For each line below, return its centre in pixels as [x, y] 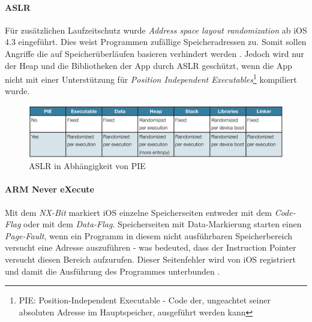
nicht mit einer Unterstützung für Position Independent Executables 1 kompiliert [151, 78]
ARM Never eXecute [49, 189]
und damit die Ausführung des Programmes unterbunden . [112, 271]
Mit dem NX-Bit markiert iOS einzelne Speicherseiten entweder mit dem [138, 212]
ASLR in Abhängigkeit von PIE [87, 166]
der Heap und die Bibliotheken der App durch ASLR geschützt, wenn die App [148, 65]
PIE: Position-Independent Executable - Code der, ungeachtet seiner [145, 300]
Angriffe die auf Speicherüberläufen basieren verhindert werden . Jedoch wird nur [154, 53]
